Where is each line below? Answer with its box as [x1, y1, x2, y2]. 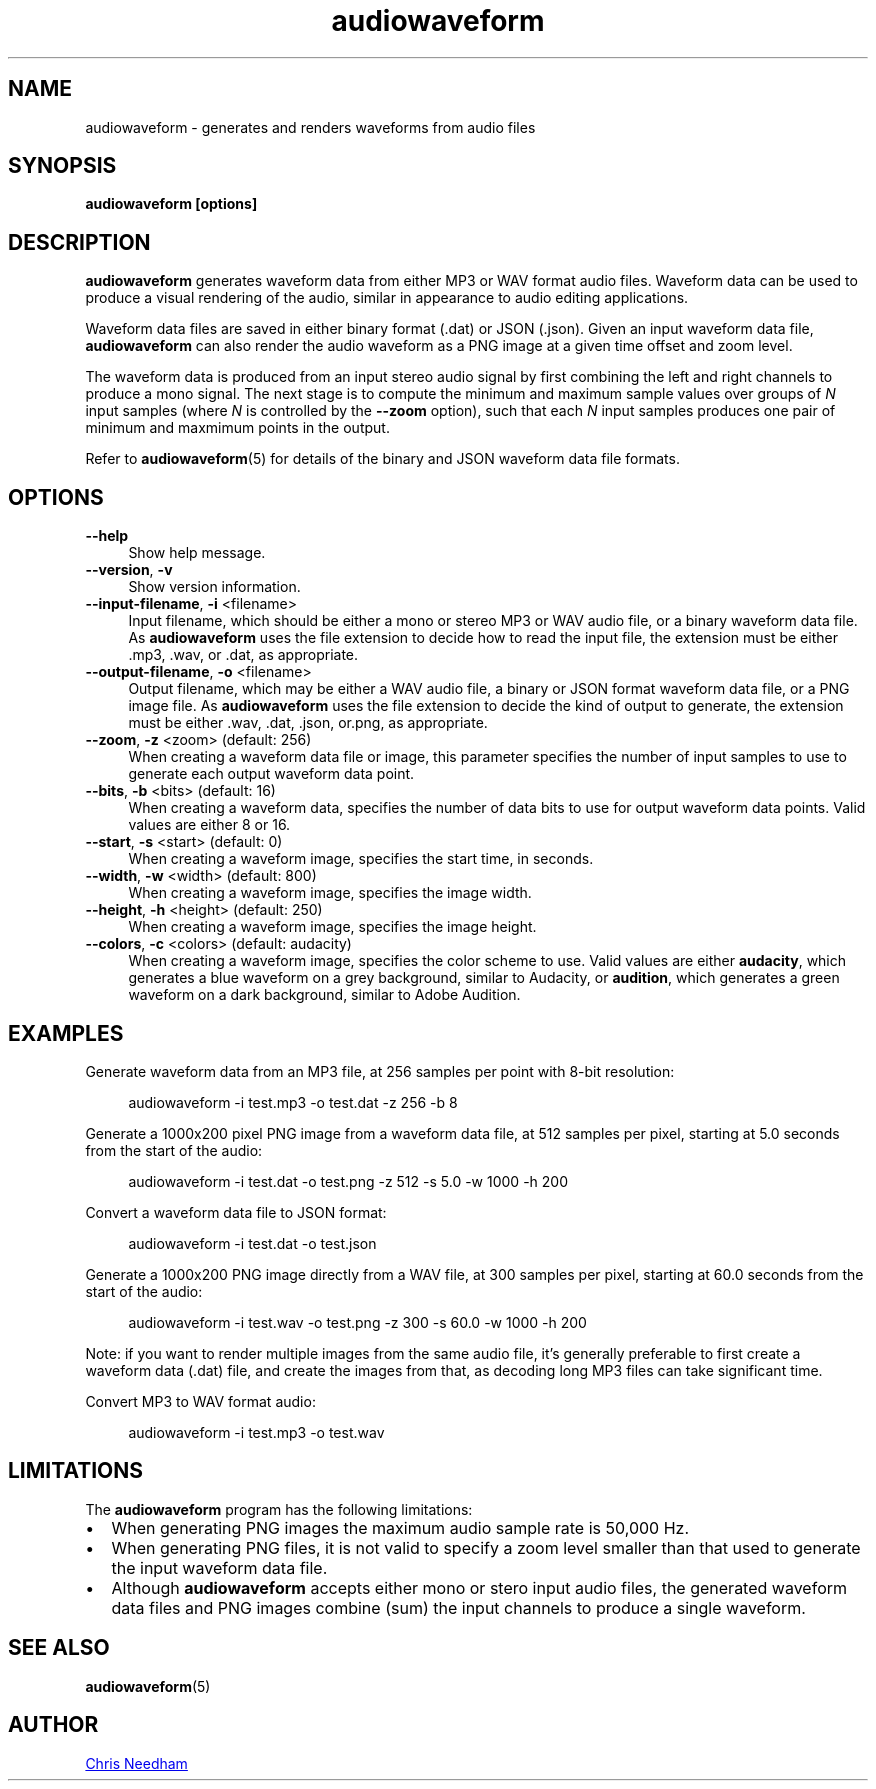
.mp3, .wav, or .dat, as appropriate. [128, 646, 359, 664]
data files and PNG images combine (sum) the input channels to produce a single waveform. [111, 1597, 806, 1618]
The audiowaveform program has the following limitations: [85, 1500, 473, 1518]
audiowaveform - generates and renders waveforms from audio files [85, 118, 536, 136]
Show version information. [128, 578, 301, 596]
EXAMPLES [8, 1020, 124, 1046]
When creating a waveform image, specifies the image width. [128, 884, 532, 902]
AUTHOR [8, 1712, 99, 1738]
